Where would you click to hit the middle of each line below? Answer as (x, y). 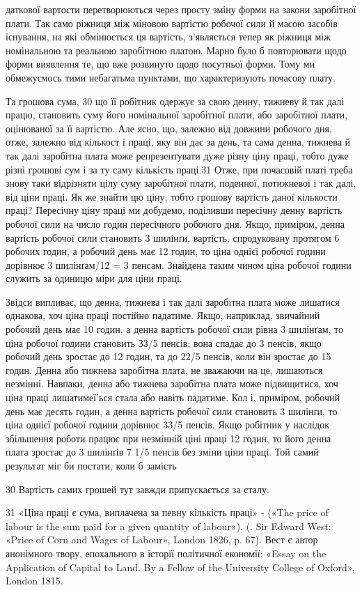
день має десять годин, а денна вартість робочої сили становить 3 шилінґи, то (172, 411)
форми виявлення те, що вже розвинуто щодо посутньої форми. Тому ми (160, 64)
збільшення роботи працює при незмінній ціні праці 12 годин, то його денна (168, 438)
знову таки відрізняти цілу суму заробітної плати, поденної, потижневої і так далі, (181, 183)
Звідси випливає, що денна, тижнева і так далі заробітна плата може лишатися (173, 301)
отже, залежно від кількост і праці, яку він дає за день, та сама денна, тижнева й (178, 142)
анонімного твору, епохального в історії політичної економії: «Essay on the (166, 553)
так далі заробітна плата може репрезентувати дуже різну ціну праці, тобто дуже (177, 155)
